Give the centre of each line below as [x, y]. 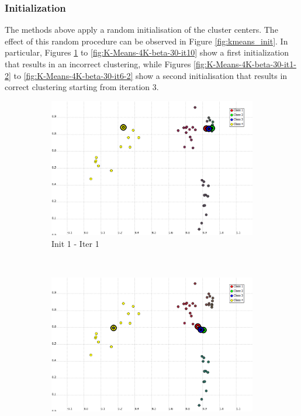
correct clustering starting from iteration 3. [82, 87]
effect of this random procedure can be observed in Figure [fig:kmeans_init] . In [146, 41]
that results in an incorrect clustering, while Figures [98, 64]
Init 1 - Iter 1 [75, 243]
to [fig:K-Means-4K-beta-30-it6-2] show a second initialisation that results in [150, 75]
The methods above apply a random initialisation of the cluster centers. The [141, 30]
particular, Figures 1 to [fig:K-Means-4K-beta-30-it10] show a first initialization [147, 52]
